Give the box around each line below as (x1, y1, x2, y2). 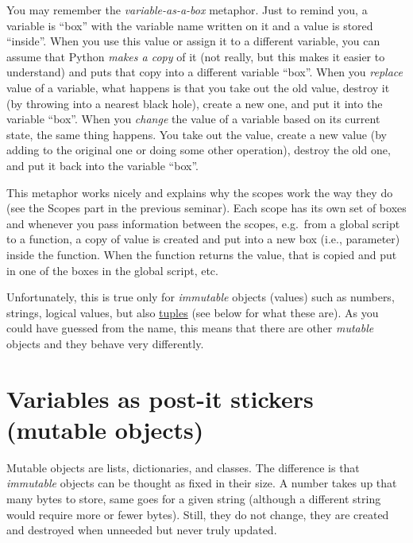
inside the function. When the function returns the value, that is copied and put (6, 246, 397, 262)
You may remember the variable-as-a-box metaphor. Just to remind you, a (6, 2, 368, 17)
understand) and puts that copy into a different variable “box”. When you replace (6, 64, 403, 80)
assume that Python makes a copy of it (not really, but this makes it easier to (6, 48, 385, 64)
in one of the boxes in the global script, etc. (6, 262, 218, 278)
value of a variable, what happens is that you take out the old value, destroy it (6, 79, 390, 95)
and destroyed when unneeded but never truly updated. (6, 522, 277, 538)
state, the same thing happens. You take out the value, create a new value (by (6, 126, 387, 142)
